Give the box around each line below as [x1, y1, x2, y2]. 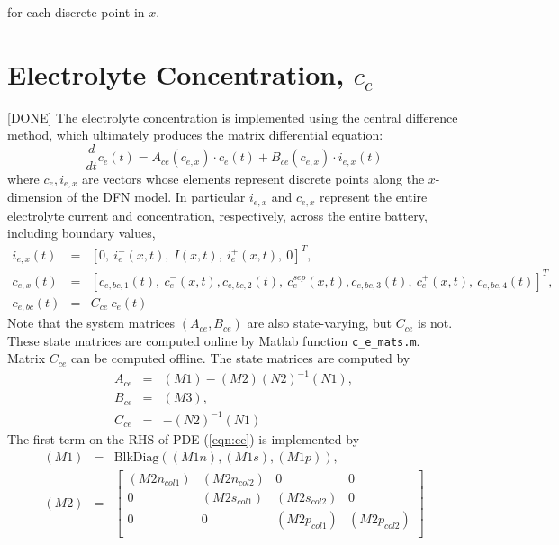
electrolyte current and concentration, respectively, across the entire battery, [7, 205, 428, 224]
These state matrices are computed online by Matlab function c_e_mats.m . [7, 331, 420, 350]
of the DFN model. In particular [67, 187, 246, 206]
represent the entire [320, 187, 428, 206]
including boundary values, [7, 223, 156, 242]
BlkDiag [113, 450, 159, 464]
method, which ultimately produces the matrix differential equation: [7, 125, 383, 144]
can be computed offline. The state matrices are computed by [71, 349, 410, 368]
